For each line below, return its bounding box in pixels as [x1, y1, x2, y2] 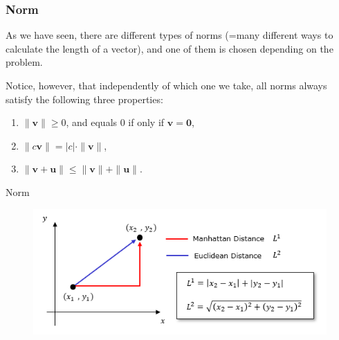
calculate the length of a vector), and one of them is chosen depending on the [6, 41, 333, 55]
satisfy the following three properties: [6, 91, 163, 106]
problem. [6, 55, 43, 69]
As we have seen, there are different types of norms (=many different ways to [6, 28, 333, 42]
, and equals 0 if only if [66, 115, 165, 129]
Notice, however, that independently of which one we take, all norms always [6, 78, 327, 92]
